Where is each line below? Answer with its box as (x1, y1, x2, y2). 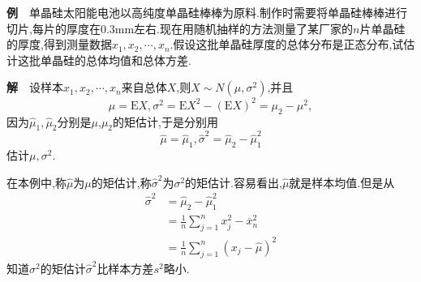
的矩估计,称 (91, 173, 152, 190)
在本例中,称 (6, 173, 67, 190)
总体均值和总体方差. (85, 51, 191, 68)
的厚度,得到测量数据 (6, 36, 112, 53)
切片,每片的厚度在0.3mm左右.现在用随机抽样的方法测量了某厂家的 (6, 19, 353, 36)
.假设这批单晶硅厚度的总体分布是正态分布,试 (170, 36, 404, 53)
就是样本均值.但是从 (289, 173, 395, 190)
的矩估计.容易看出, (185, 173, 282, 190)
